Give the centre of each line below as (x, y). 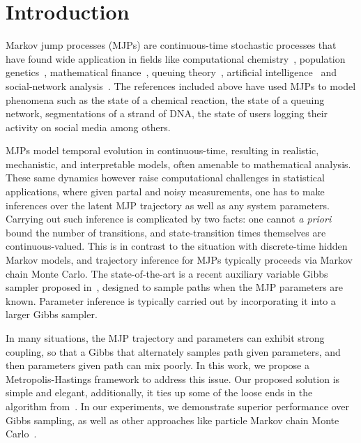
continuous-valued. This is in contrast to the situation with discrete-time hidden (177, 246)
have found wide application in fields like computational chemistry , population (176, 58)
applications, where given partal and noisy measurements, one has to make (165, 192)
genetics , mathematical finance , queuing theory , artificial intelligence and (171, 72)
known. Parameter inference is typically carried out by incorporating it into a (171, 300)
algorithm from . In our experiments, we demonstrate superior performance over (177, 406)
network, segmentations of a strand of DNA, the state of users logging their (167, 113)
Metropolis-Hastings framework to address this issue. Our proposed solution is (173, 378)
